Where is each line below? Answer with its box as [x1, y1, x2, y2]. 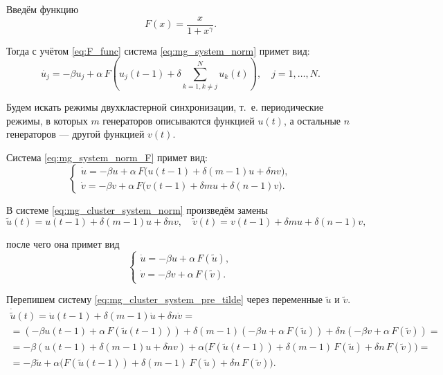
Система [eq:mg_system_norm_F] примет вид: [6, 149, 208, 164]
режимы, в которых [6, 113, 88, 127]
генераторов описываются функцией [102, 113, 255, 127]
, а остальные [283, 113, 341, 127]
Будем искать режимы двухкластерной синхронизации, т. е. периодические [6, 99, 324, 113]
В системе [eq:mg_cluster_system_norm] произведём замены [6, 203, 268, 217]
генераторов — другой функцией [6, 127, 145, 141]
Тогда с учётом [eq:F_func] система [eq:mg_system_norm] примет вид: [6, 43, 310, 57]
